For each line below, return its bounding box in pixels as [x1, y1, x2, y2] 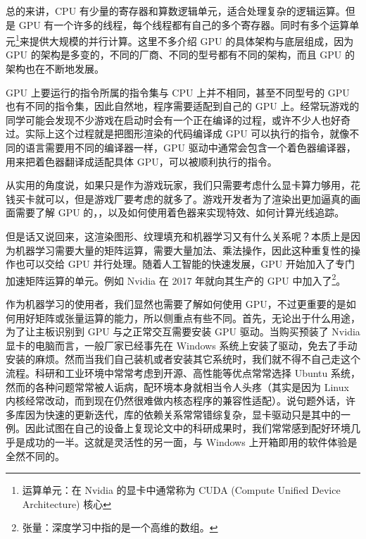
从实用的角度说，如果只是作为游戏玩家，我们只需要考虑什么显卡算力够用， [6, 178, 351, 192]
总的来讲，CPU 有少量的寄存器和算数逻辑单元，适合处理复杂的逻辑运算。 [6, 4, 346, 18]
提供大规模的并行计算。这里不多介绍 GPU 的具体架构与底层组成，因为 [29, 33, 354, 48]
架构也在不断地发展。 [6, 61, 104, 76]
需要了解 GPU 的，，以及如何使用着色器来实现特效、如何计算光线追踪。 [15, 205, 345, 220]
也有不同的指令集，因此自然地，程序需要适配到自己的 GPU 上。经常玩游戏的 [6, 99, 360, 113]
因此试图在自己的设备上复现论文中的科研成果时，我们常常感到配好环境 [25, 421, 351, 435]
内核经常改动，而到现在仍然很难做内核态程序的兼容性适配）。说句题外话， [6, 393, 346, 408]
